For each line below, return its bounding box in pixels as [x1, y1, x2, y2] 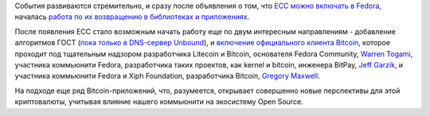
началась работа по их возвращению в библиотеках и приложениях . [14, 12, 250, 21]
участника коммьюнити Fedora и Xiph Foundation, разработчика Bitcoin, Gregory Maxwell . [14, 72, 320, 81]
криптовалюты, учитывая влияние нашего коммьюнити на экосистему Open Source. [14, 97, 303, 106]
